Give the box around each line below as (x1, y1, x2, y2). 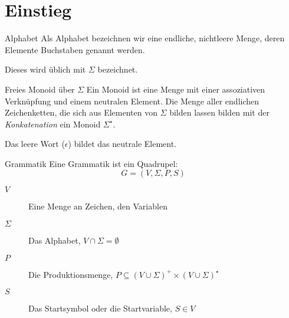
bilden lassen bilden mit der (169, 106, 270, 119)
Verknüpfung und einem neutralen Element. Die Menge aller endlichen (5, 94, 260, 107)
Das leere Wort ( (5, 137, 65, 150)
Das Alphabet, (28, 234, 81, 247)
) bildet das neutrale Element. (68, 137, 177, 150)
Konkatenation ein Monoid (5, 117, 101, 130)
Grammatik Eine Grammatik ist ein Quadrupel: (5, 157, 178, 169)
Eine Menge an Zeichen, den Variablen (28, 200, 168, 212)
